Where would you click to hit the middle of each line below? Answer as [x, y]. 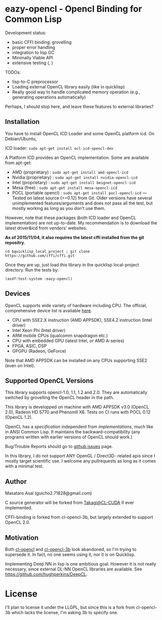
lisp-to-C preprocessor [35, 82]
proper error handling [33, 47]
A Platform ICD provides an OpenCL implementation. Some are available [77, 157]
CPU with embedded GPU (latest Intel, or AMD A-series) [68, 341]
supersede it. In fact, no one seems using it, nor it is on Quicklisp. [70, 554]
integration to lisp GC [33, 52]
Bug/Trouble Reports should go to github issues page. [59, 447]
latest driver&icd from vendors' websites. [46, 228]
